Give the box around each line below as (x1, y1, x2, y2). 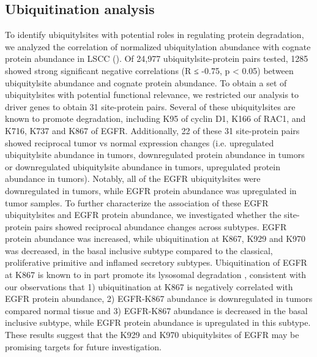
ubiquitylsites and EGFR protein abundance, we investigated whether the (5, 208, 282, 221)
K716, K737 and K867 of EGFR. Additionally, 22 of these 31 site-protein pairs (5, 124, 300, 137)
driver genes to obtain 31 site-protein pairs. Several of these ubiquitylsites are (5, 100, 296, 113)
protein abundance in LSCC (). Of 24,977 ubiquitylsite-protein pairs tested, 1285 (5, 52, 308, 65)
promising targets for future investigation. (5, 340, 162, 353)
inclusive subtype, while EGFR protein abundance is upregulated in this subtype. (5, 316, 311, 329)
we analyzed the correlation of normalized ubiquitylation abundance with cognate (5, 40, 311, 53)
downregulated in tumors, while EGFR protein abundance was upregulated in (5, 184, 297, 197)
